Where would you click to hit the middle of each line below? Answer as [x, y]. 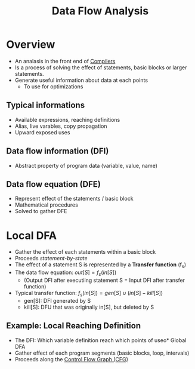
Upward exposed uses [42, 132]
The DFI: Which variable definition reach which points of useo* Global [100, 340]
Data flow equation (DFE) [54, 184]
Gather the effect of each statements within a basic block [85, 252]
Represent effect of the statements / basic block [74, 199]
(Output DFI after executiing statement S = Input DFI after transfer [104, 280]
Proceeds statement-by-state [51, 259]
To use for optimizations [53, 86]
